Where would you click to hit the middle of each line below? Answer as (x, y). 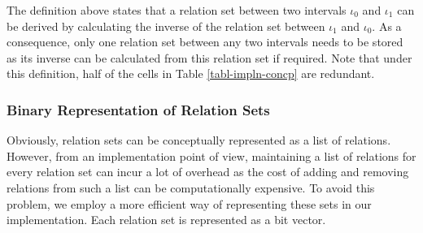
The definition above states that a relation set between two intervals (177, 10)
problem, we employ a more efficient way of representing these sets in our (189, 203)
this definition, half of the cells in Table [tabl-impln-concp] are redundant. (191, 73)
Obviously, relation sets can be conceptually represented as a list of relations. (199, 140)
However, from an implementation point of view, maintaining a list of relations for (211, 155)
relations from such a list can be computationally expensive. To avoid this (191, 187)
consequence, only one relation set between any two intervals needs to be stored (205, 42)
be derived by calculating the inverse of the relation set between (166, 26)
